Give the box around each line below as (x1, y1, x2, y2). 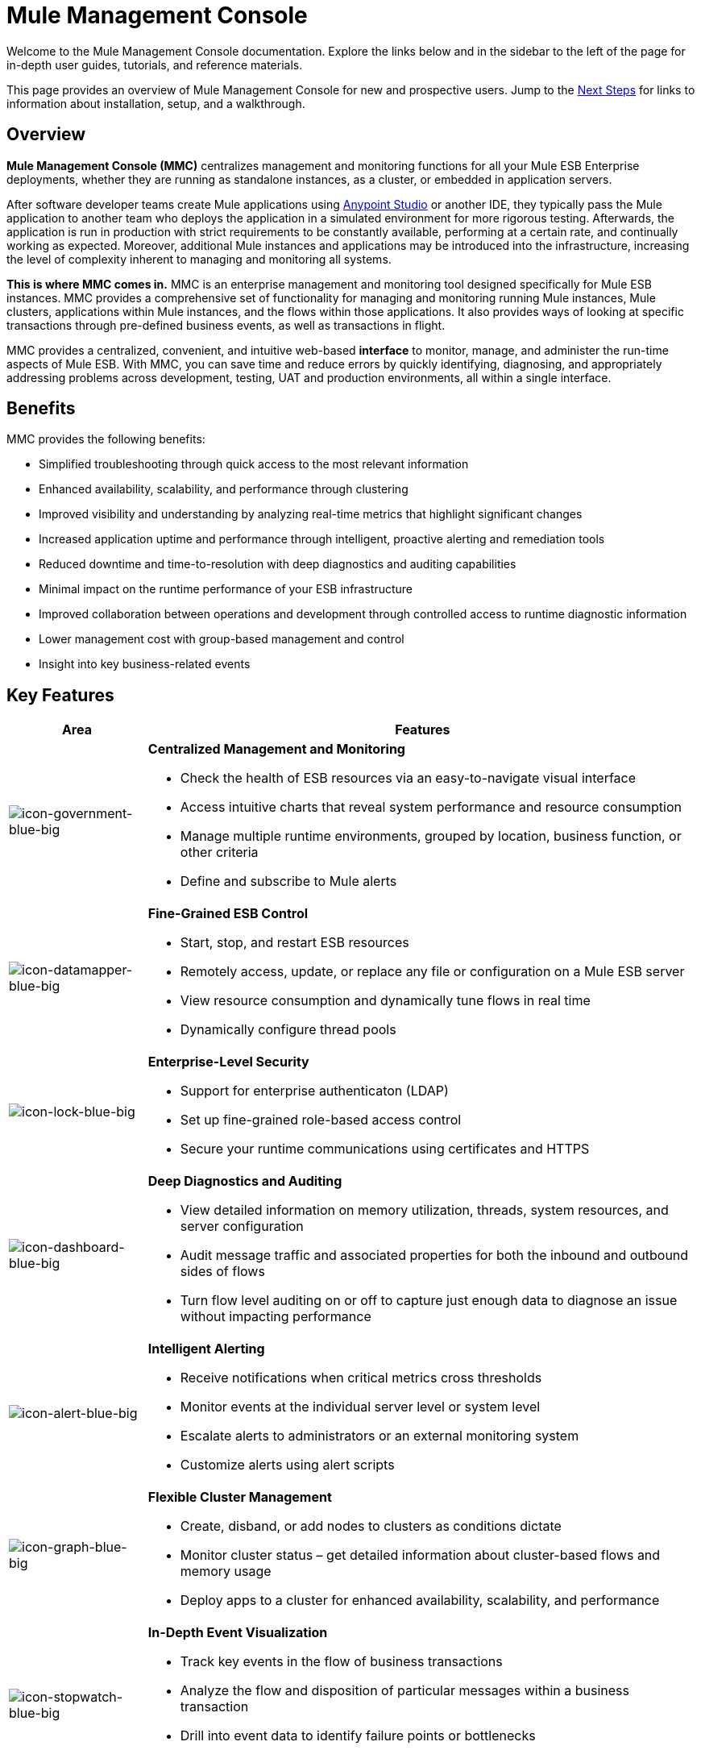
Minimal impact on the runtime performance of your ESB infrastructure (39, 582, 413, 596)
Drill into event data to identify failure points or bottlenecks (180, 1727, 536, 1744)
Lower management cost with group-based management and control (39, 632, 404, 646)
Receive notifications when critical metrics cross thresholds (180, 1370, 542, 1386)
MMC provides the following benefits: (6, 432, 205, 447)
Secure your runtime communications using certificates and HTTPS (180, 1141, 590, 1158)
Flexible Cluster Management (147, 1489, 332, 1506)
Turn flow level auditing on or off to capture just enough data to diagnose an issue (180, 1292, 678, 1309)
